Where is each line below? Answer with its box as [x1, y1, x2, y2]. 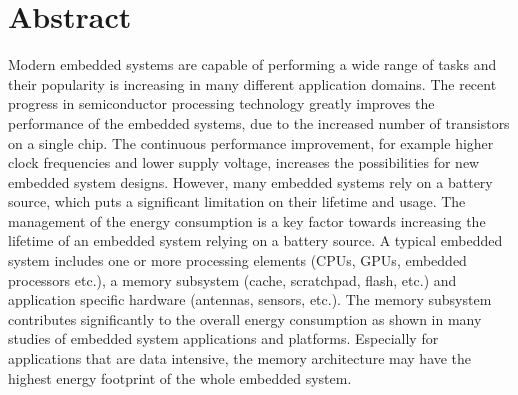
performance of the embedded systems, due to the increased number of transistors [8, 112, 510, 133]
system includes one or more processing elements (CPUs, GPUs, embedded [8, 250, 467, 271]
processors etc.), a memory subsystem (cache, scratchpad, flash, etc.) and [8, 269, 457, 290]
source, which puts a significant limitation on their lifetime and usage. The [8, 191, 466, 212]
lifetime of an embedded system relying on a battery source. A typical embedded [8, 230, 503, 251]
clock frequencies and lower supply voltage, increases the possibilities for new [8, 152, 480, 173]
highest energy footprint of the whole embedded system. [8, 367, 352, 388]
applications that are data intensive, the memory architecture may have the [8, 348, 472, 369]
